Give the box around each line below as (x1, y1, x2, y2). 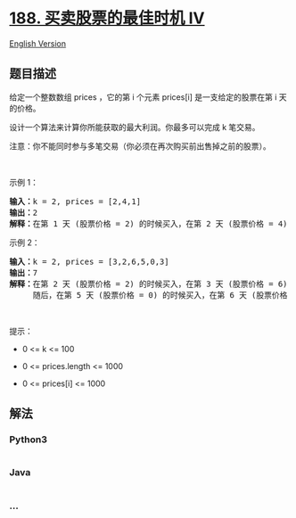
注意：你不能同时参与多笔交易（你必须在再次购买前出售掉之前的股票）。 (9, 140, 271, 152)
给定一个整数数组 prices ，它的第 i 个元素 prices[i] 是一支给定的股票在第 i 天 (9, 91, 287, 103)
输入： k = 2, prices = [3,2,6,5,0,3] (9, 256, 169, 267)
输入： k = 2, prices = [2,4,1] (9, 196, 141, 206)
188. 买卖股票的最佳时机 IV (9, 8, 205, 29)
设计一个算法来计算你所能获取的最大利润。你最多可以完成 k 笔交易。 (9, 121, 260, 132)
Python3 (9, 433, 47, 446)
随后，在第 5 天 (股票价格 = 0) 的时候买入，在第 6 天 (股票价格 (32, 290, 288, 300)
